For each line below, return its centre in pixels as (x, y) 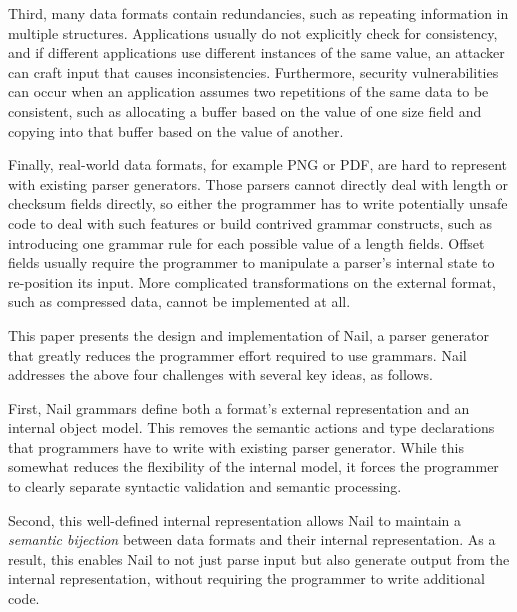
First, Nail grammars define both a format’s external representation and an (239, 407)
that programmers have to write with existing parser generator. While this (236, 446)
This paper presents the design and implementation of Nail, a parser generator (248, 334)
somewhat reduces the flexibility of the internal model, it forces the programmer (253, 466)
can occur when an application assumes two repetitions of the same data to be (248, 91)
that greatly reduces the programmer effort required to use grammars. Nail (237, 354)
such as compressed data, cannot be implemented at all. (179, 301)
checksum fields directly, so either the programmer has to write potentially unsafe (258, 203)
